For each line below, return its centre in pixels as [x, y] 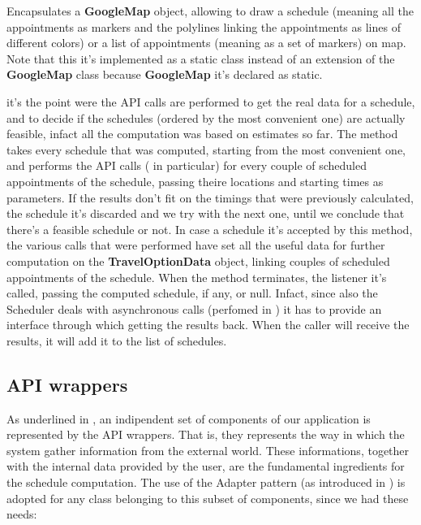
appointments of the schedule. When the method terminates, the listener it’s [197, 277]
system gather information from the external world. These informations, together [208, 450]
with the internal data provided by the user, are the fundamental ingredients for [206, 466]
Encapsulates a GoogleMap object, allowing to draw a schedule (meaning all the [210, 11]
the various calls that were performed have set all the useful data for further [196, 245]
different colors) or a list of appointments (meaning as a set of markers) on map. [206, 43]
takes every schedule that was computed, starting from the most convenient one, [206, 149]
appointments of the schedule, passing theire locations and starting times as [195, 181]
